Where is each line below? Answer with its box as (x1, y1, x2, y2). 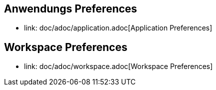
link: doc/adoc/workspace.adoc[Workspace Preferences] (24, 62, 213, 71)
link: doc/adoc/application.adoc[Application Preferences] (24, 23, 212, 32)
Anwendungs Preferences (4, 2, 137, 15)
